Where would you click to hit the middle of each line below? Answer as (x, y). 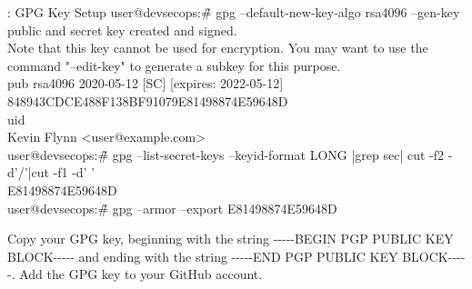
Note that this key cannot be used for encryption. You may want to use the (218, 48)
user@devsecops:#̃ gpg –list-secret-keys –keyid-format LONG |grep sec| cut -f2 (226, 154)
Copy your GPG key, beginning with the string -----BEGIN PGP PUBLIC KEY (231, 239)
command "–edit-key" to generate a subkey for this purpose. (174, 65)
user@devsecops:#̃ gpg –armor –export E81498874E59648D (172, 208)
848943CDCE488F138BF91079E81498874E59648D (148, 100)
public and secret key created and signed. (122, 30)
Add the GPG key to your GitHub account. (141, 274)
